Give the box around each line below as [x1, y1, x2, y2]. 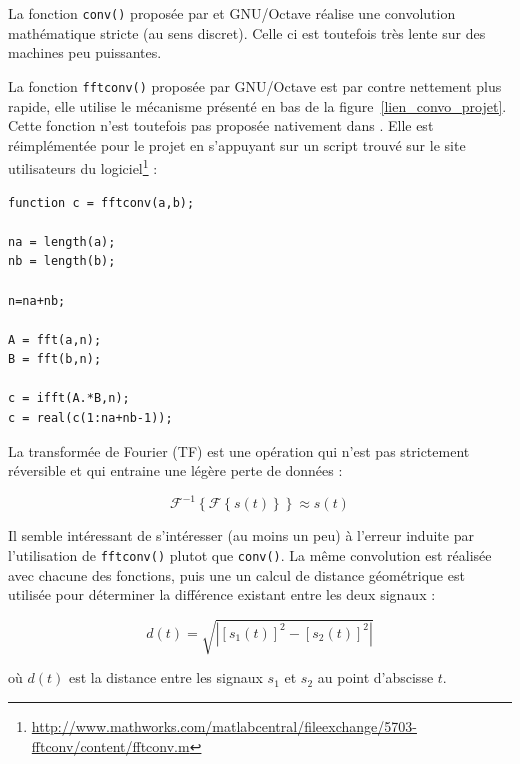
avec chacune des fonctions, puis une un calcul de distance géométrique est [8, 564, 465, 585]
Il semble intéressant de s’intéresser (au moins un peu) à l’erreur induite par [8, 525, 474, 546]
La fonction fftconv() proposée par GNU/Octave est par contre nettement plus [8, 75, 502, 96]
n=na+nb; [8, 293, 66, 308]
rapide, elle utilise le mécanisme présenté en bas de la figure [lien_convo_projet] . [8, 95, 507, 116]
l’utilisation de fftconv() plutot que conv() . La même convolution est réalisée [8, 544, 492, 565]
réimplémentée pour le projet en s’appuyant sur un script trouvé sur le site [8, 134, 466, 155]
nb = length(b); [8, 254, 116, 269]
